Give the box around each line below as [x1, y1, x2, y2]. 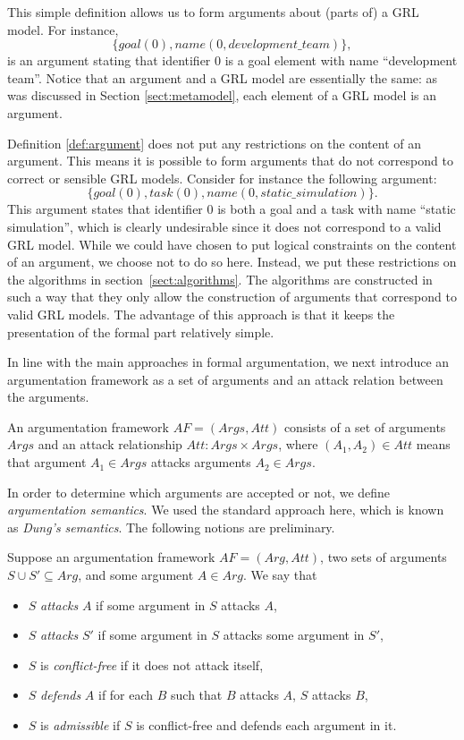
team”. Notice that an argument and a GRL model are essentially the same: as [7, 68, 438, 87]
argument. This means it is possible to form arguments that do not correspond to [7, 151, 453, 170]
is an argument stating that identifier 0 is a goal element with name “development [7, 51, 458, 70]
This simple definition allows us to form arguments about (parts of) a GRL [7, 3, 419, 21]
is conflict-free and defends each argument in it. [136, 716, 397, 734]
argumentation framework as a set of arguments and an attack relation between [7, 370, 443, 388]
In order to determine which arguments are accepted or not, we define [7, 482, 391, 501]
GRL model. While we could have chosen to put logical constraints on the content [7, 234, 457, 253]
